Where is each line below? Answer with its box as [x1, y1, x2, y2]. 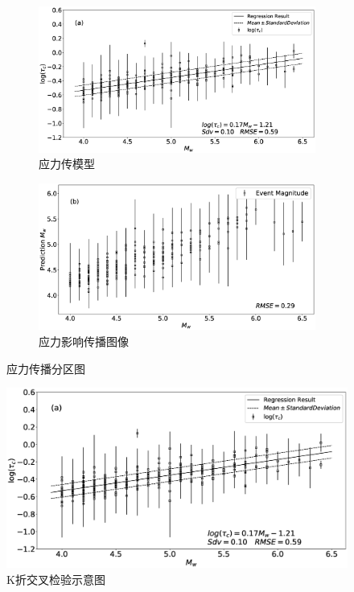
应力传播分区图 [6, 360, 85, 376]
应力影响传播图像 [39, 332, 129, 349]
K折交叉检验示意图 [6, 570, 105, 587]
